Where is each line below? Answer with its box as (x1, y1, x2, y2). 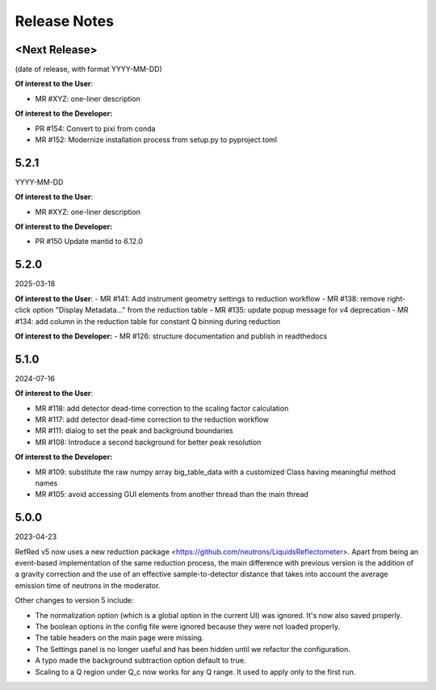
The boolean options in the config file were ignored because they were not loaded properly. (35, 622, 341, 632)
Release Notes (15, 12, 115, 30)
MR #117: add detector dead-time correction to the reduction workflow (35, 414, 270, 424)
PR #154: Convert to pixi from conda (35, 124, 156, 133)
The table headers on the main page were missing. (35, 633, 204, 642)
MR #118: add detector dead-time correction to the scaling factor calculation (35, 403, 289, 413)
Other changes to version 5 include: (15, 595, 134, 605)
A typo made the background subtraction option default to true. (35, 655, 246, 666)
